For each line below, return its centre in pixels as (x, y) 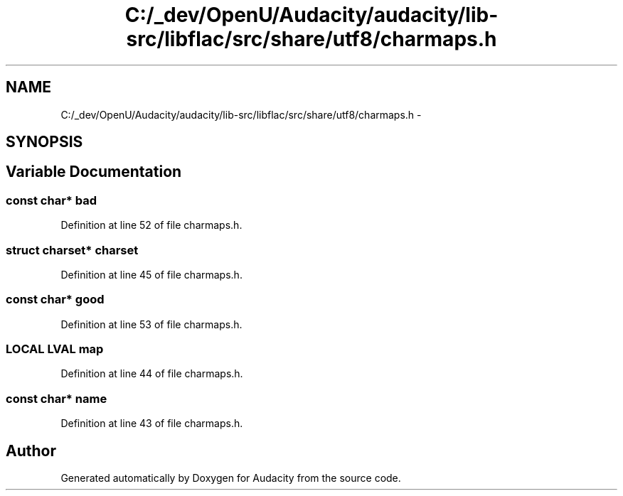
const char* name (57, 398)
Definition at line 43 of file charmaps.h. (152, 424)
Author (31, 451)
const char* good (55, 300)
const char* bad (52, 200)
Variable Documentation (94, 172)
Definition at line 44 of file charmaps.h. (152, 374)
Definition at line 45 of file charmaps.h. (151, 274)
